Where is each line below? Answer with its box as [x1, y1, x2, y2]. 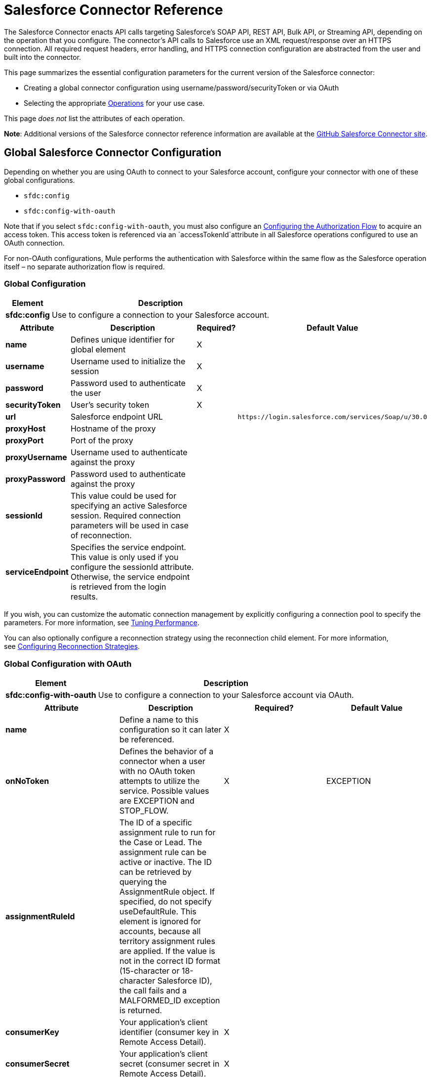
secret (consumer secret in [119, 1059, 220, 1069]
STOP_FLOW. [119, 806, 169, 816]
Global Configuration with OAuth [4, 658, 132, 669]
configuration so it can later [119, 725, 222, 735]
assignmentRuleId [5, 911, 75, 922]
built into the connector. [4, 52, 81, 61]
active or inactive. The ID [119, 857, 212, 867]
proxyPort [5, 435, 44, 446]
